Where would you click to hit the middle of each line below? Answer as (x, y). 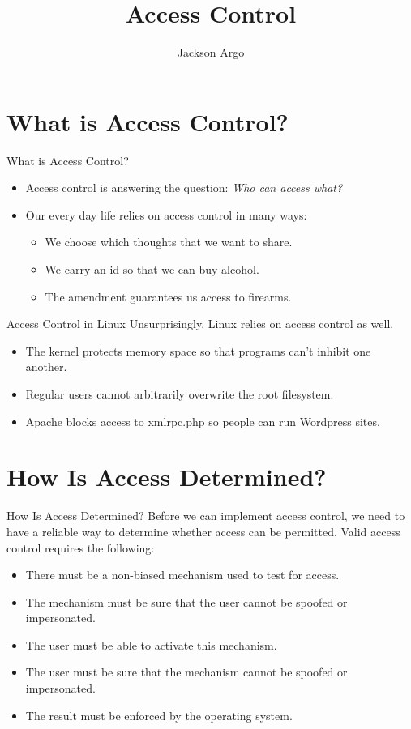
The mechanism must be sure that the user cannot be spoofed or (186, 601)
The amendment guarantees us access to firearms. (168, 296)
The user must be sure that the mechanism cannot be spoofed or (186, 672)
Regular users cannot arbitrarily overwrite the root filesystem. (180, 394)
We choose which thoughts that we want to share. (169, 242)
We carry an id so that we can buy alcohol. (152, 269)
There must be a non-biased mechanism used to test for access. (182, 575)
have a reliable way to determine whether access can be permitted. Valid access (203, 531)
